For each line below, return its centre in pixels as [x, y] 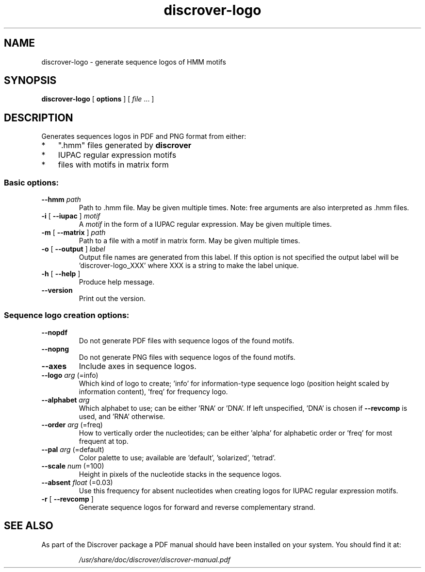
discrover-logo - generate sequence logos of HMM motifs [134, 62]
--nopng [55, 349]
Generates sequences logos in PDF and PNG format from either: [144, 136]
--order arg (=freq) [72, 424]
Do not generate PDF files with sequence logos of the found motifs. [187, 340]
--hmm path [61, 200]
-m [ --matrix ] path [74, 233]
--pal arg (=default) [73, 449]
